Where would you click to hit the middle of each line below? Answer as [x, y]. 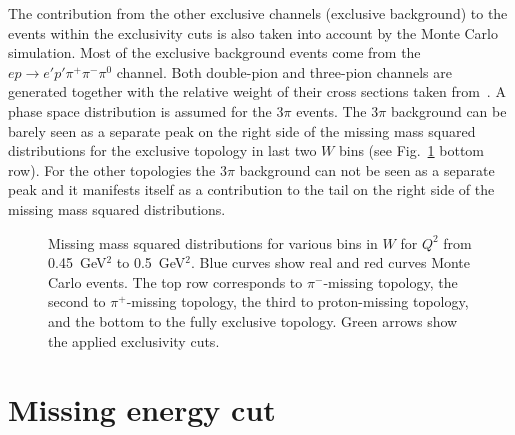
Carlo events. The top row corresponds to [175, 281]
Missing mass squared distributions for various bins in [213, 242]
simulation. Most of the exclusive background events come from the [214, 52]
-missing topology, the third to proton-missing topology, [297, 301]
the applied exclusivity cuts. [134, 340]
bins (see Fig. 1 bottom [411, 150]
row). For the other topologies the [112, 169]
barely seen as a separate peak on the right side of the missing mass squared [242, 130]
